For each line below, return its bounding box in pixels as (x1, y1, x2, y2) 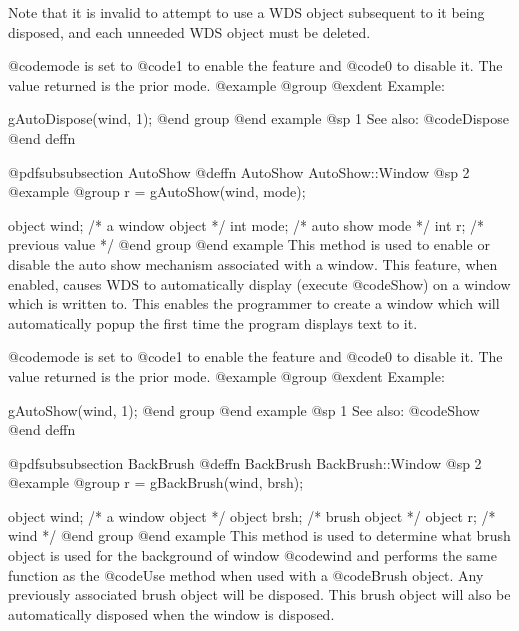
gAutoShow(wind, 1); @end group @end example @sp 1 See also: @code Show (8, 399, 480, 420)
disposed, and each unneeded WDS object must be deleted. (8, 21, 371, 42)
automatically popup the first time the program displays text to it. (8, 312, 418, 333)
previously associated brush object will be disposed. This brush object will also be (8, 584, 511, 605)
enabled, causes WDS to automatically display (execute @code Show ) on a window (8, 273, 511, 294)
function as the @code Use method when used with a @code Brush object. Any (8, 564, 484, 585)
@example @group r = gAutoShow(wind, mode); (8, 181, 306, 202)
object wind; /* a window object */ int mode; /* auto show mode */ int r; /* (8, 214, 485, 235)
